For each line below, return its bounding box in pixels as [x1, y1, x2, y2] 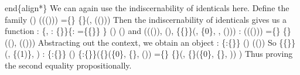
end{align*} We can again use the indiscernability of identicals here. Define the [5, 2, 289, 13]
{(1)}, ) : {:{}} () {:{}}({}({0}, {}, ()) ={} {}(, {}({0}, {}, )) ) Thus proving [12, 47, 293, 60]
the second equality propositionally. [5, 59, 132, 71]
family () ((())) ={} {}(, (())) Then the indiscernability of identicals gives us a [5, 13, 287, 25]
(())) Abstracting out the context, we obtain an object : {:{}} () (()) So [19, 36, 277, 48]
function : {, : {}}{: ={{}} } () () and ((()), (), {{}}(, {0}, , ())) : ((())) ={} [5, 25, 281, 37]
